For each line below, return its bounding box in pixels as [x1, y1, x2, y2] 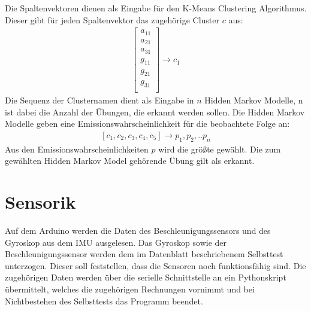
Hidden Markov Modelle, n [204, 94, 303, 106]
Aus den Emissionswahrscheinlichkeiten [5, 142, 149, 155]
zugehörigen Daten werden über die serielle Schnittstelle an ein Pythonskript [5, 271, 286, 283]
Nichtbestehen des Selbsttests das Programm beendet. [5, 294, 203, 307]
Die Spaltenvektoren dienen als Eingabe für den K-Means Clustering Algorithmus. [5, 2, 307, 14]
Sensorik [5, 190, 76, 214]
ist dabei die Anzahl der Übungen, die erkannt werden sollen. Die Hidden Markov [5, 105, 305, 118]
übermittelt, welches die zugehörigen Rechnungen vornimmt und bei [5, 283, 255, 295]
